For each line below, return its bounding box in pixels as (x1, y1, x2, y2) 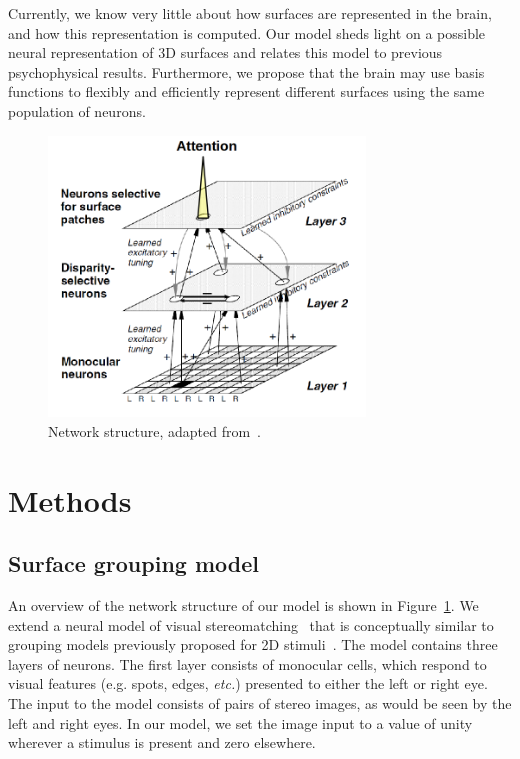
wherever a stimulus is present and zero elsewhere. (8, 732, 316, 753)
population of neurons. (8, 100, 146, 121)
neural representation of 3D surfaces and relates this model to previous (8, 42, 443, 63)
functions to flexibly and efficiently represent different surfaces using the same (8, 81, 485, 102)
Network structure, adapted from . (48, 420, 261, 441)
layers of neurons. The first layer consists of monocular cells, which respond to (8, 653, 487, 674)
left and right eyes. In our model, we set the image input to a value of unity (8, 712, 473, 733)
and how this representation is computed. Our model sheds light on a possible (8, 22, 486, 43)
